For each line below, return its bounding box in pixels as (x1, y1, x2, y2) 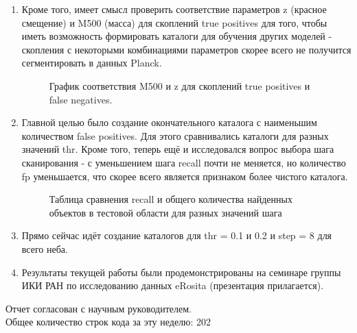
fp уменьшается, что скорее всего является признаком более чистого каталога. (21, 169, 348, 183)
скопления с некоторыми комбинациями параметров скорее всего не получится (21, 42, 352, 56)
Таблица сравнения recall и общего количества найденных (49, 192, 292, 206)
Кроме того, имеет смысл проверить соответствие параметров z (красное (21, 2, 327, 16)
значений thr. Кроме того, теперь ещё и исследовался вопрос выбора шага (21, 142, 334, 156)
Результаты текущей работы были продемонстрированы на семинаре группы (21, 264, 341, 279)
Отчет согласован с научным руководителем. (5, 301, 192, 315)
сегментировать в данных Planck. (21, 56, 162, 70)
